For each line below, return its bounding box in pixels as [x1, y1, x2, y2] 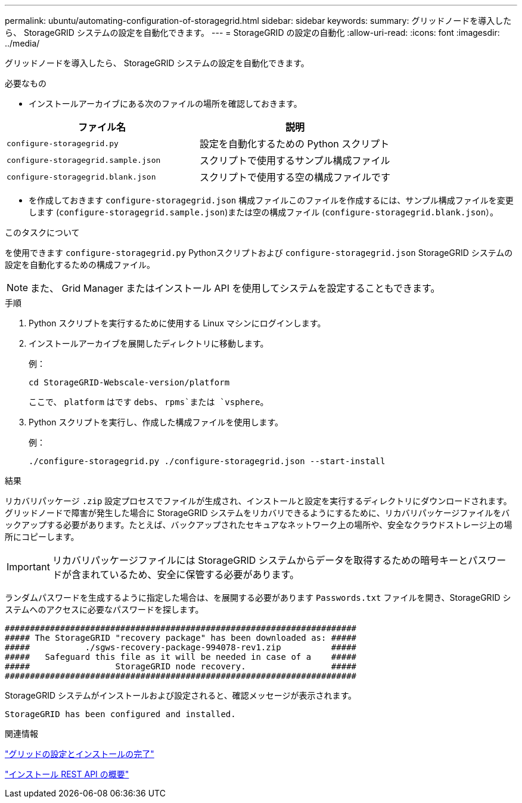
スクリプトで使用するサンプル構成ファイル [200, 155, 390, 166]
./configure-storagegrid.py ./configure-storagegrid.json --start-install [29, 456, 386, 466]
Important [7, 561, 50, 573]
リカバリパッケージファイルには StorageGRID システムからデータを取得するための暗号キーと [52, 554, 468, 566]
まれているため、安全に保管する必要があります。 [80, 569, 299, 580]
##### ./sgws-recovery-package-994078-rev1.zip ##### [5, 643, 357, 652]
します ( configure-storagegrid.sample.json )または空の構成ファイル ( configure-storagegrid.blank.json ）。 [29, 207, 499, 217]
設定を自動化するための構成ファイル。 [5, 260, 155, 270]
